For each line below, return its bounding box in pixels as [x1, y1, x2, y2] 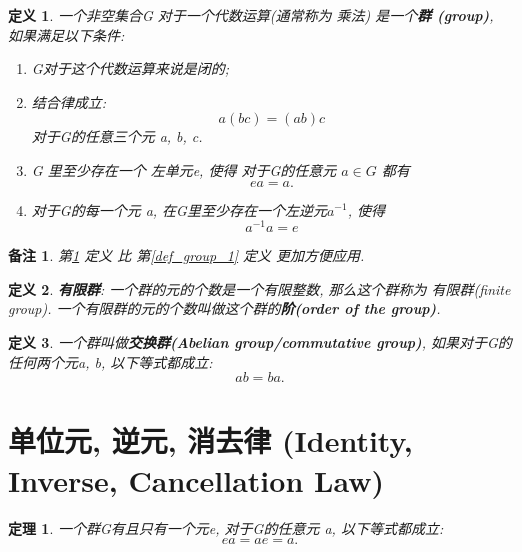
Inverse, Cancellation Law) [8, 459, 384, 500]
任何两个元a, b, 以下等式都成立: [8, 351, 213, 372]
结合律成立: [31, 91, 107, 112]
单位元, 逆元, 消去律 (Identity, [8, 420, 413, 461]
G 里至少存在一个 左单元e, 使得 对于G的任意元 [31, 159, 337, 180]
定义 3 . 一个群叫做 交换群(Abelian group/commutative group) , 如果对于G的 [8, 332, 512, 353]
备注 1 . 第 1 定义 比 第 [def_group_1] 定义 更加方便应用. [8, 245, 365, 266]
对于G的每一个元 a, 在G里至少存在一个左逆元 [31, 199, 327, 220]
